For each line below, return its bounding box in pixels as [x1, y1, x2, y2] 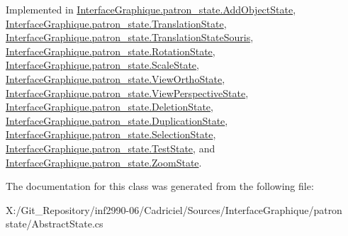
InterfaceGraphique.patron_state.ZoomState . [6, 154, 202, 169]
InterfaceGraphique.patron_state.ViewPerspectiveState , [6, 85, 249, 100]
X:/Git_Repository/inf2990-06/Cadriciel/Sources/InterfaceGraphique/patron [6, 202, 342, 217]
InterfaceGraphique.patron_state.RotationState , [6, 43, 215, 58]
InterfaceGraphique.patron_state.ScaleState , [6, 57, 199, 72]
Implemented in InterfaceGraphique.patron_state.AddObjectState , [6, 2, 296, 16]
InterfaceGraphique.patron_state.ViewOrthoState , [6, 71, 225, 86]
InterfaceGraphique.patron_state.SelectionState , [6, 127, 216, 142]
